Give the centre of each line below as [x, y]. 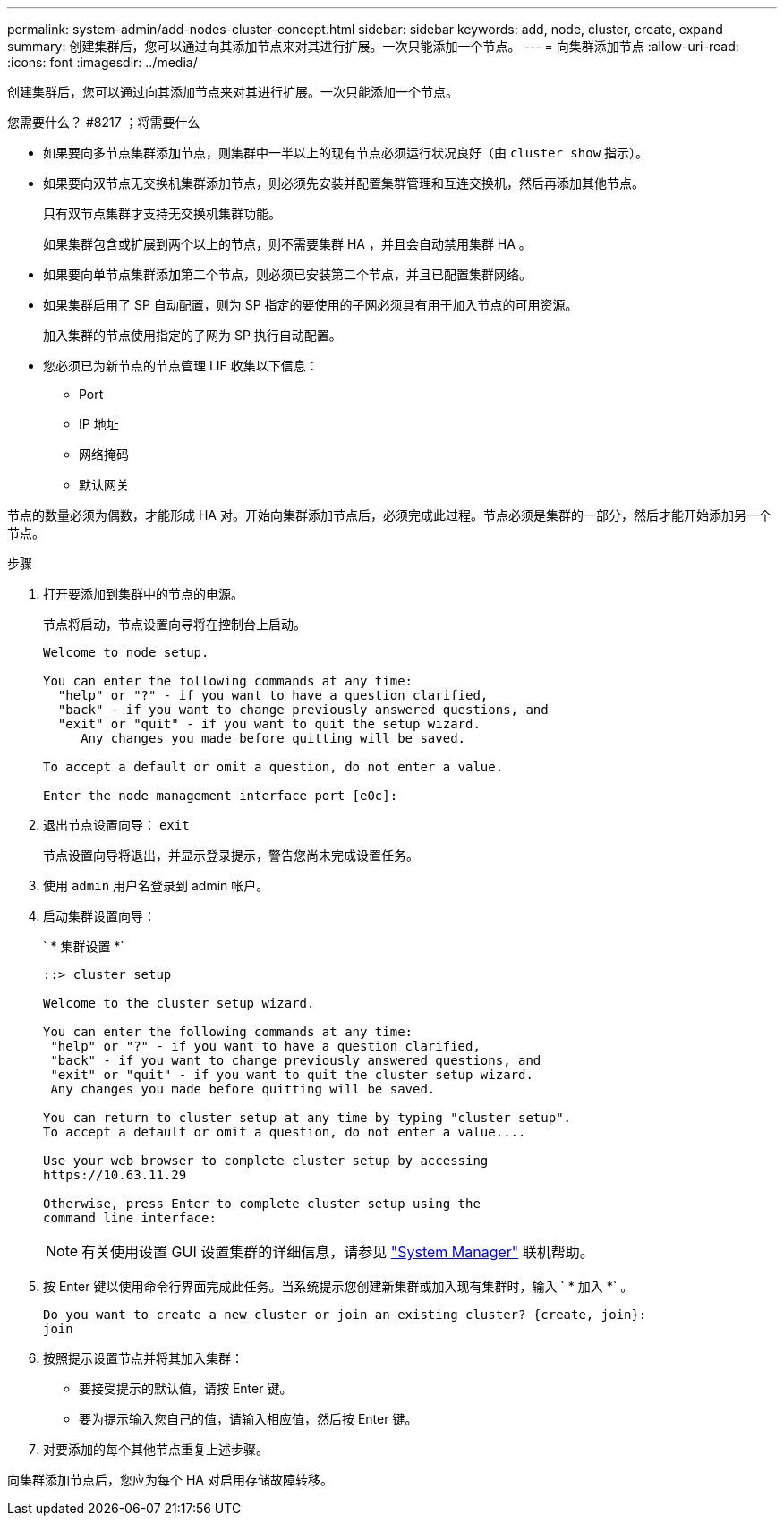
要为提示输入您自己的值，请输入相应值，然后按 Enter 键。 [248, 1419]
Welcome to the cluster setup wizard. [179, 1003]
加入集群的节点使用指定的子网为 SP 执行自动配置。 [192, 335]
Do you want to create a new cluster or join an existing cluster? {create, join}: [345, 1315]
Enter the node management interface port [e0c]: [221, 796]
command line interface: [130, 1218]
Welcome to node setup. [126, 652]
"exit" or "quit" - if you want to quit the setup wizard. [269, 724]
